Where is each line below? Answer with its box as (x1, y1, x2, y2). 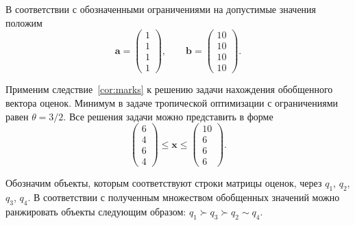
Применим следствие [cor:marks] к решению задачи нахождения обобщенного (5, 82, 333, 96)
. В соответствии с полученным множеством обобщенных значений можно (27, 190, 340, 204)
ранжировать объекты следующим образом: (5, 204, 186, 218)
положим (5, 15, 42, 29)
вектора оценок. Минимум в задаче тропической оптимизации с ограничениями (5, 95, 339, 109)
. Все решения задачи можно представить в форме (63, 109, 273, 123)
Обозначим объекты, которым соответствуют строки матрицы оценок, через (5, 176, 322, 190)
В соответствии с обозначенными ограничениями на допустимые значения (5, 2, 317, 16)
